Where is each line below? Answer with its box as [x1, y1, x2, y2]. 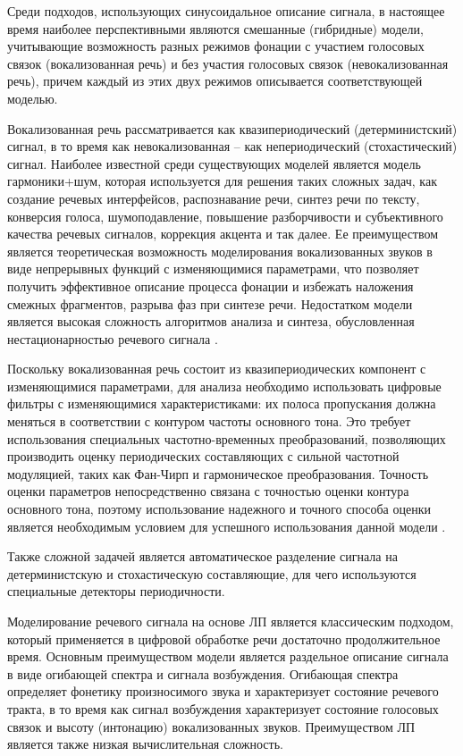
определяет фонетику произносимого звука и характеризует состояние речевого [7, 682, 439, 701]
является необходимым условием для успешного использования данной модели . [7, 517, 446, 535]
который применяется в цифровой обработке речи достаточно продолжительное [7, 629, 441, 648]
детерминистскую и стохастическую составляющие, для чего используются [7, 564, 417, 583]
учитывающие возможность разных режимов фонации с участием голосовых [7, 37, 425, 55]
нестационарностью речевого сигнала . [7, 329, 218, 348]
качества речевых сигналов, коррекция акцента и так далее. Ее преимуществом [7, 224, 439, 243]
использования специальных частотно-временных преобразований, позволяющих [7, 429, 446, 448]
